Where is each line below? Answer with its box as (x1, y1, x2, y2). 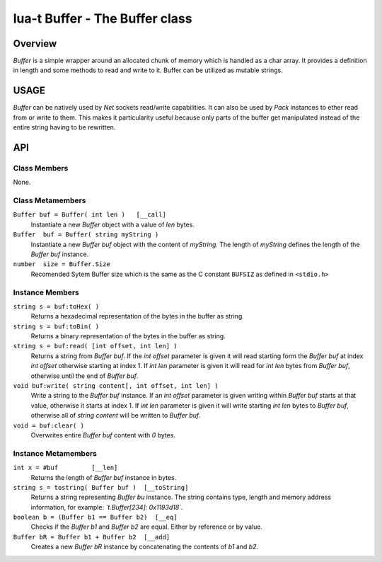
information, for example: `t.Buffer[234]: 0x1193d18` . (30, 503, 183, 511)
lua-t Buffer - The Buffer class (13, 11, 192, 26)
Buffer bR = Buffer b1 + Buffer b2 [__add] (13, 533, 170, 541)
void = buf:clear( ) (13, 421, 85, 430)
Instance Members (13, 287, 79, 297)
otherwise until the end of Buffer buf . (30, 372, 139, 380)
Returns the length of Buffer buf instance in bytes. (30, 473, 177, 481)
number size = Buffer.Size (13, 260, 111, 268)
